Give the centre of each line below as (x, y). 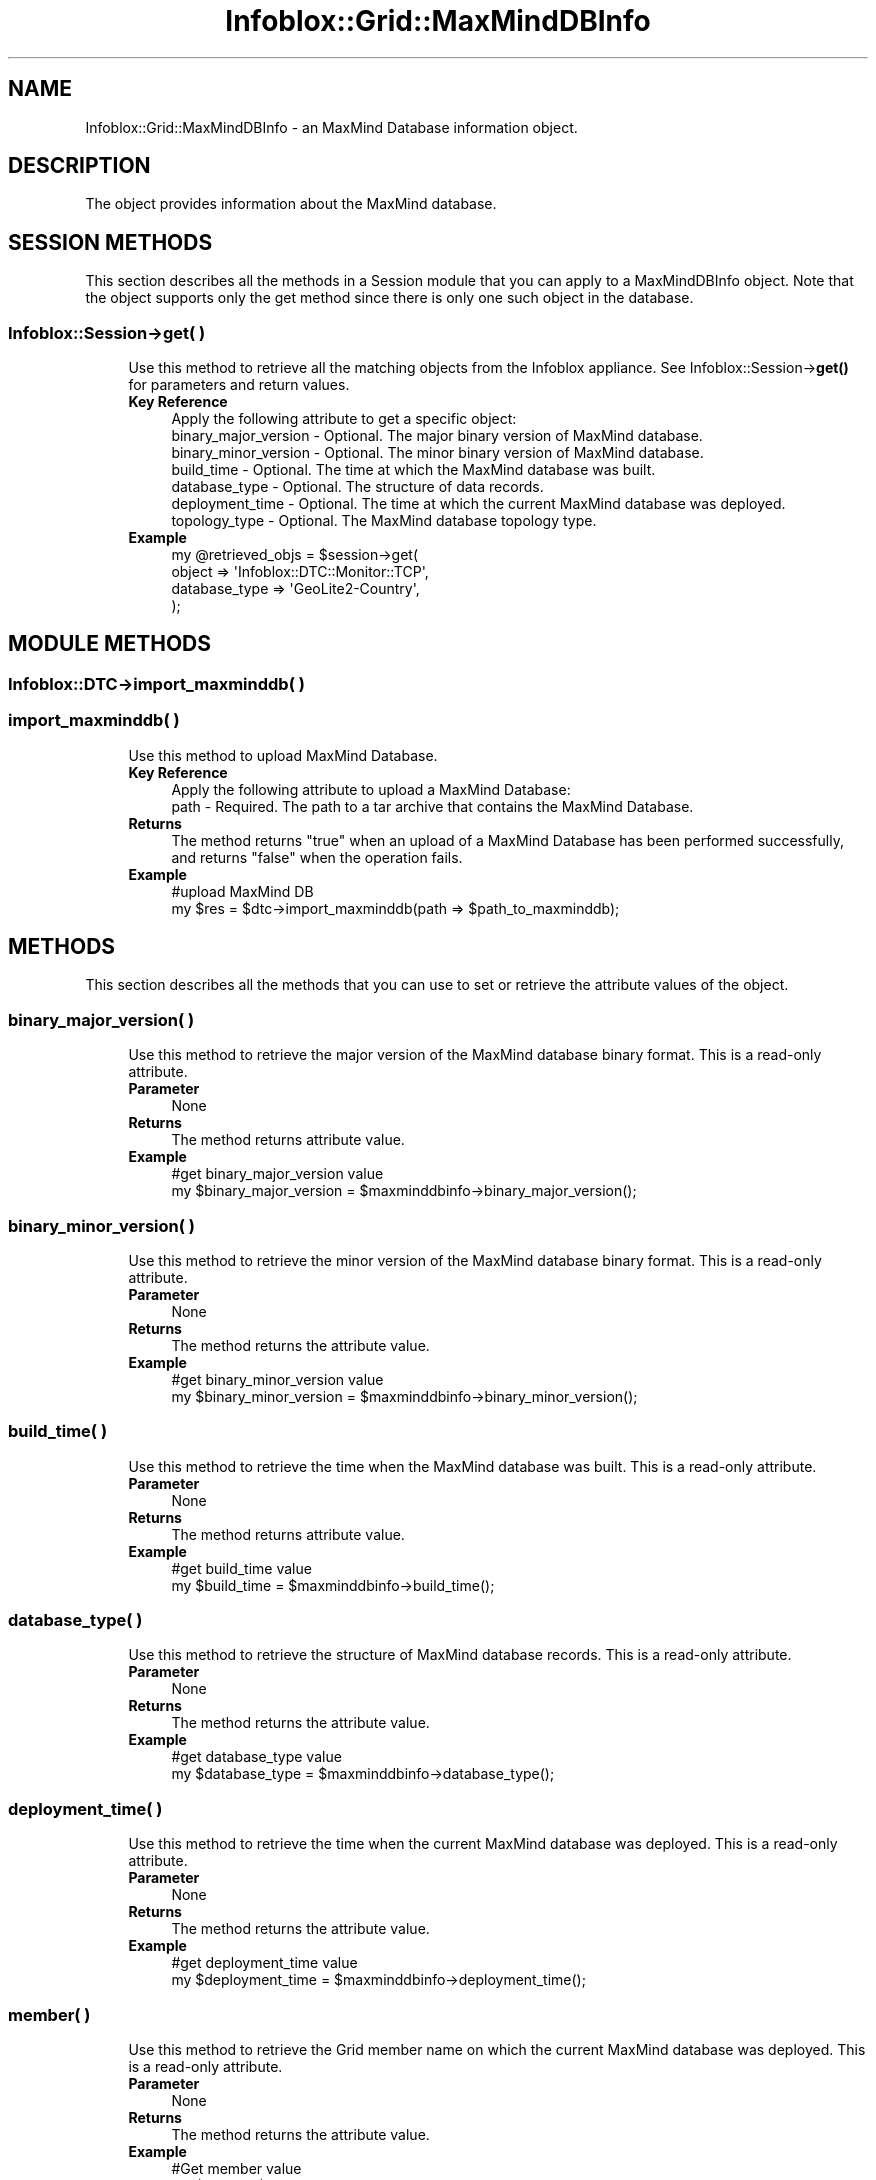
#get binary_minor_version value (277, 1379)
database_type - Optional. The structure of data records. (357, 487)
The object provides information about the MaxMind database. (291, 204)
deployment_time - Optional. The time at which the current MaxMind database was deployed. (478, 504)
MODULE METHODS (110, 644)
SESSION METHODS (110, 242)
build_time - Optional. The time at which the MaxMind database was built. (413, 470)
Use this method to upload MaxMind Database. (283, 755)
